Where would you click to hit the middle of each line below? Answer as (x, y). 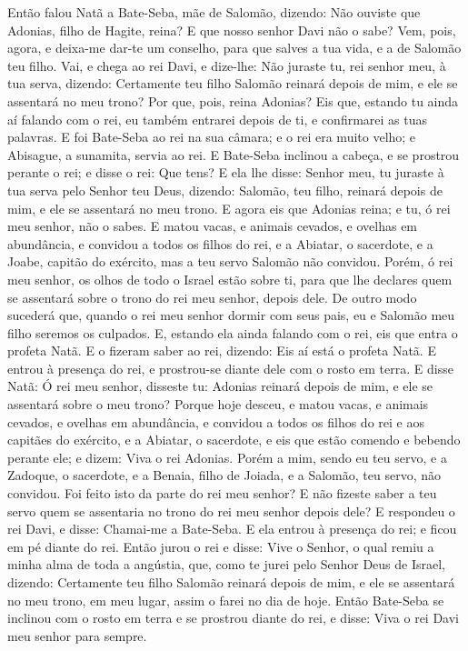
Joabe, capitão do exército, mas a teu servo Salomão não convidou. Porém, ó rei (230, 261)
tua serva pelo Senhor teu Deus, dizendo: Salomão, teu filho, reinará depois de (225, 190)
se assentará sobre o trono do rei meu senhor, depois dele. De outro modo (212, 297)
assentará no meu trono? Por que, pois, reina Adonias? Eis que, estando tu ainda (233, 100)
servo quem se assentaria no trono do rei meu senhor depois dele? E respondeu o (231, 511)
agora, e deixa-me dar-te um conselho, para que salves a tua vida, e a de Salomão (234, 48)
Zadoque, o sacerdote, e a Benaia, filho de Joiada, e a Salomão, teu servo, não (224, 475)
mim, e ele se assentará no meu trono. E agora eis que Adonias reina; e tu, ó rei (229, 208)
